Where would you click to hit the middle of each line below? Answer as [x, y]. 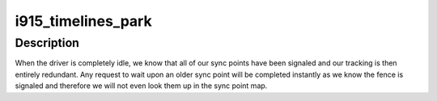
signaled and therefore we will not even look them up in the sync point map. [141, 86]
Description [47, 43]
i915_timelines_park [84, 21]
